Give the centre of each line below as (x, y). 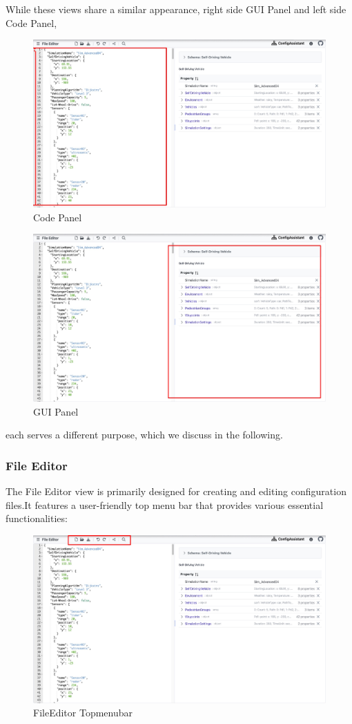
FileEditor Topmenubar (83, 713)
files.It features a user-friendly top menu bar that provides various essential (165, 504)
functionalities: (37, 518)
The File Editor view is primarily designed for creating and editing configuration (176, 491)
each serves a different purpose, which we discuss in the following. (144, 435)
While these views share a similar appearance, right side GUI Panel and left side (176, 9)
